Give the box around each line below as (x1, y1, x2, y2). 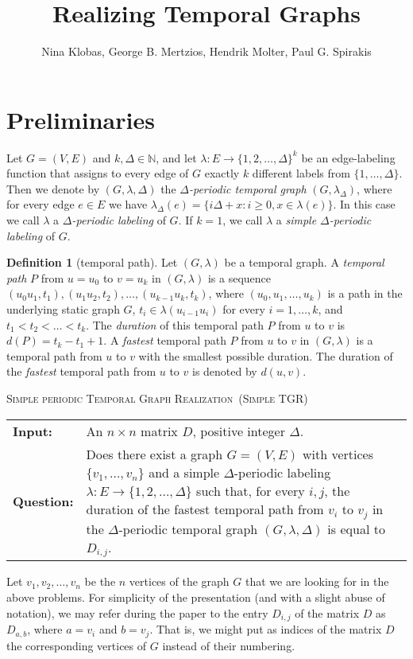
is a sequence (207, 269, 271, 286)
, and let (156, 149, 197, 166)
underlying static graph (6, 301, 120, 317)
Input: (13, 421, 52, 440)
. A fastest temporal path (103, 332, 226, 349)
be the (84, 573, 116, 590)
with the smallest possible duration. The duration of (138, 347, 393, 364)
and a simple (149, 462, 220, 482)
